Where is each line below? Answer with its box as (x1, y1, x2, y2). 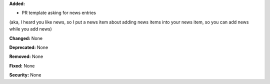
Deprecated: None (9, 44, 48, 50)
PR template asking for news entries (21, 10, 96, 16)
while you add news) (9, 26, 52, 32)
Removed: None (9, 53, 43, 59)
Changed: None (9, 35, 42, 41)
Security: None (9, 72, 41, 78)
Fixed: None (9, 62, 35, 68)
